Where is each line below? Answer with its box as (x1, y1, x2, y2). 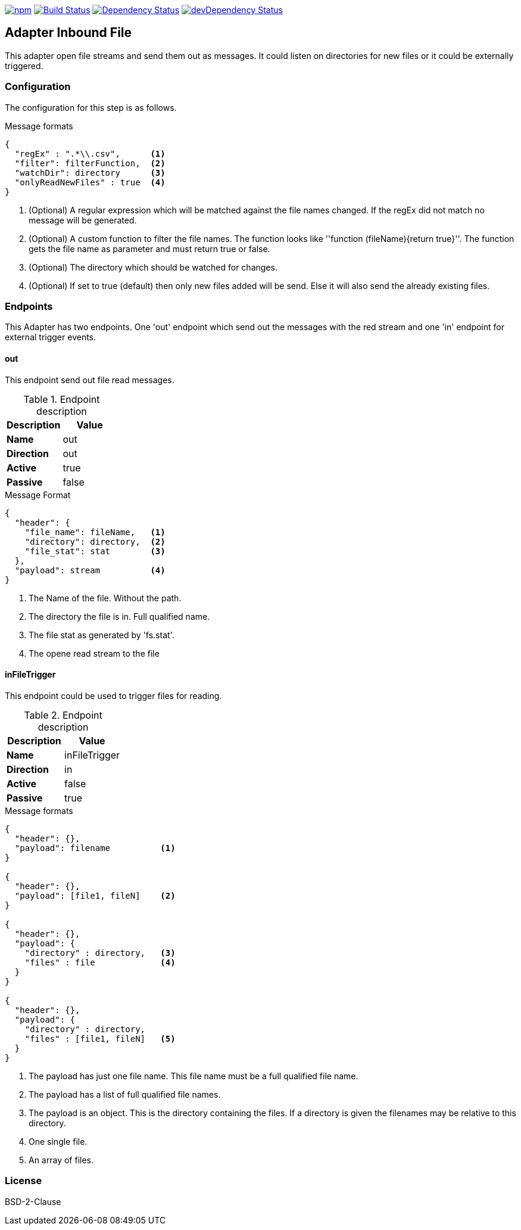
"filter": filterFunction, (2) (14, 158, 166, 168)
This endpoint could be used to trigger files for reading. (5, 690, 222, 701)
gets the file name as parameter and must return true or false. (29, 243, 270, 254)
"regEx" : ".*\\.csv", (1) (14, 148, 166, 159)
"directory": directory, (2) (24, 536, 166, 546)
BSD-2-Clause (5, 1196, 61, 1207)
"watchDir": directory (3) (14, 167, 166, 178)
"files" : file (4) (24, 957, 176, 967)
